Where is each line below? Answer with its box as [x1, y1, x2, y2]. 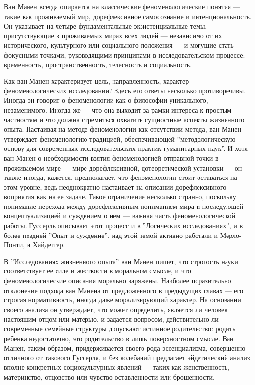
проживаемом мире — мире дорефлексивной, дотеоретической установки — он [4, 162, 242, 173]
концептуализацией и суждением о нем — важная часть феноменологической [4, 210, 235, 221]
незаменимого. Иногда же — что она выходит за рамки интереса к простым [4, 104, 232, 115]
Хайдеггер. [32, 239, 65, 250]
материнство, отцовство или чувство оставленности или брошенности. [4, 371, 215, 382]
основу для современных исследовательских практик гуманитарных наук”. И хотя [4, 143, 248, 153]
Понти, [4, 239, 25, 250]
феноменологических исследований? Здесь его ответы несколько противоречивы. [4, 85, 246, 95]
